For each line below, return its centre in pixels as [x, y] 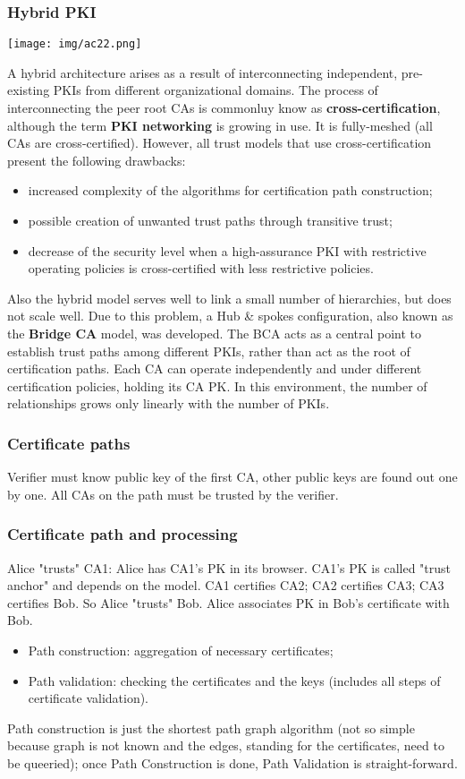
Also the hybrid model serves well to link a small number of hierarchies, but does [229, 298]
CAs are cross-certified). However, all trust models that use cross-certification [220, 143]
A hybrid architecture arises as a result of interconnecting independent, [203, 72]
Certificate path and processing [123, 534]
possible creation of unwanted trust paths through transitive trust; [210, 221]
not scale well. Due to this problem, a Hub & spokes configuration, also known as [230, 316]
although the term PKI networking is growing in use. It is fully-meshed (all [220, 125]
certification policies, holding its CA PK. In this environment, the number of [217, 385]
